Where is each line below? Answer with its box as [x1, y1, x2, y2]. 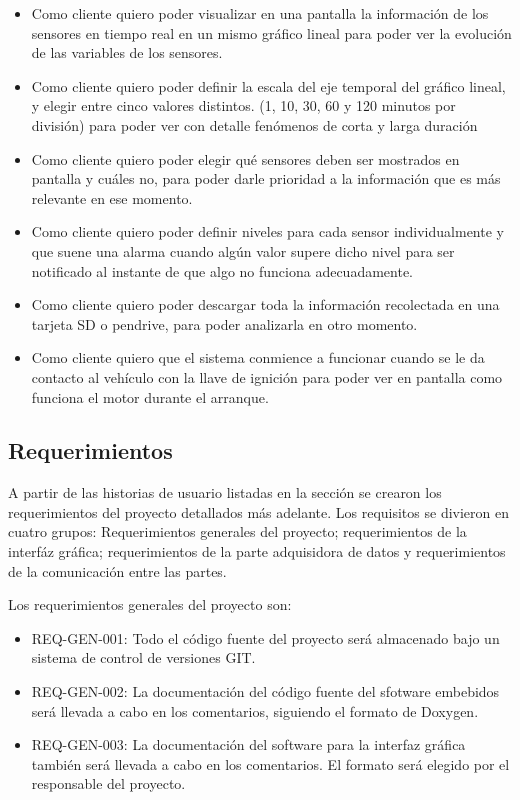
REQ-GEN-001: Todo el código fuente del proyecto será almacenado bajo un [31, 627, 500, 648]
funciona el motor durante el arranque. [31, 386, 269, 407]
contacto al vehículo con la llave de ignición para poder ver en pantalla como [31, 366, 503, 387]
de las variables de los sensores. [31, 42, 223, 63]
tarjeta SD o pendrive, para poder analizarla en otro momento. [31, 313, 418, 334]
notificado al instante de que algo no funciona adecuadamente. [31, 260, 414, 281]
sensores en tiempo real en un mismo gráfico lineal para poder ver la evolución [31, 22, 512, 43]
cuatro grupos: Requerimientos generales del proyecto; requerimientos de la [8, 521, 467, 542]
